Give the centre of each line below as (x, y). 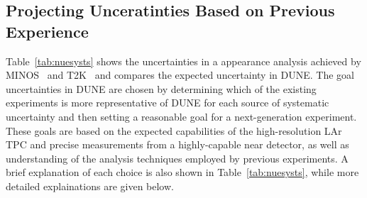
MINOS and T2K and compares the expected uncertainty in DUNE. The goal (180, 75)
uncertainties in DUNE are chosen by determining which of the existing (161, 88)
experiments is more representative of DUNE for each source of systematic (168, 103)
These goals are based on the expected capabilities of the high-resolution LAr (174, 130)
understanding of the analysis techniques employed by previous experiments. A (177, 158)
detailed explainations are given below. (90, 186)
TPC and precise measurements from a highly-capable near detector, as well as (177, 144)
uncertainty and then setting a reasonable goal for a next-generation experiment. (181, 116)
